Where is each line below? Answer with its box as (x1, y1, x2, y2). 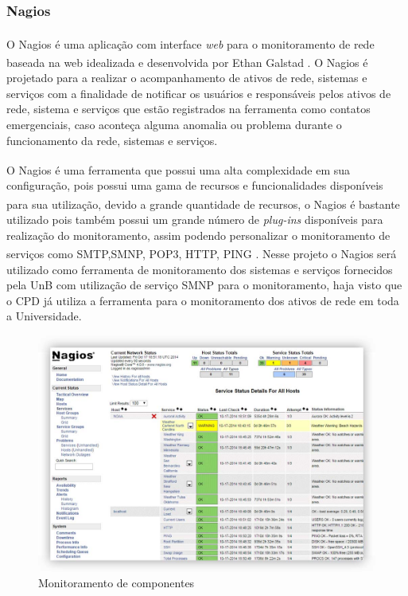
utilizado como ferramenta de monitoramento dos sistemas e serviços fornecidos (6, 261, 393, 277)
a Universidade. (6, 308, 82, 324)
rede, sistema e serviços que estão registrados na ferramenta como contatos (6, 100, 371, 117)
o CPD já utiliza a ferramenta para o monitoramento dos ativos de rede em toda (6, 292, 399, 308)
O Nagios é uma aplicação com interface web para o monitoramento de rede (6, 35, 375, 52)
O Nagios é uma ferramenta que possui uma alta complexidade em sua (6, 161, 351, 178)
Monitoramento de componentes (38, 574, 195, 591)
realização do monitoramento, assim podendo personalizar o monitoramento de (6, 226, 391, 243)
